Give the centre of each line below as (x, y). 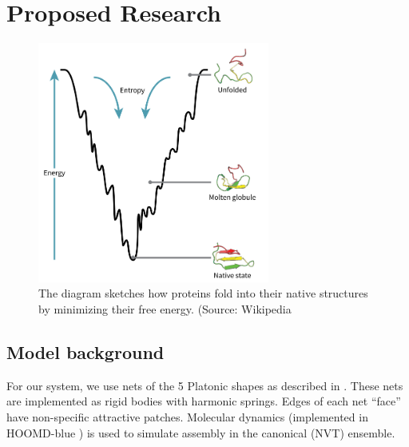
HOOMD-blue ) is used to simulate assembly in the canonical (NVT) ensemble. (201, 432)
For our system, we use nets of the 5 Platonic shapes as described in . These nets (205, 385)
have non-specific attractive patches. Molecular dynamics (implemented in (187, 416)
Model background (85, 351)
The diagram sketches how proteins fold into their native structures (203, 293)
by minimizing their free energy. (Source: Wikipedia (165, 308)
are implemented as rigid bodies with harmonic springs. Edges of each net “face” (204, 401)
